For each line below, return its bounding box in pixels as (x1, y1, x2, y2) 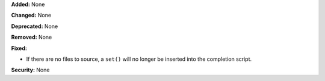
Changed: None (11, 12, 51, 19)
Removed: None (11, 33, 52, 41)
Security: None (11, 66, 50, 74)
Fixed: (11, 45, 27, 52)
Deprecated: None (11, 23, 58, 30)
